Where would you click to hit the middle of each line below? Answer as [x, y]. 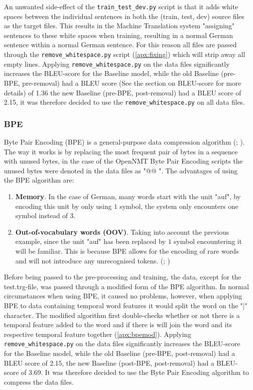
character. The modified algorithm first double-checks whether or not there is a [122, 315]
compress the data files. [39, 381]
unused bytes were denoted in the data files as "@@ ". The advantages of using [121, 170]
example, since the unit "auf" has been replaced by [90, 241]
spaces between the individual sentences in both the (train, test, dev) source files [124, 16]
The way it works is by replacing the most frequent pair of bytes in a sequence [121, 151]
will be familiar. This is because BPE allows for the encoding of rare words [127, 251]
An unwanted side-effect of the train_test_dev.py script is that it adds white [121, 6]
